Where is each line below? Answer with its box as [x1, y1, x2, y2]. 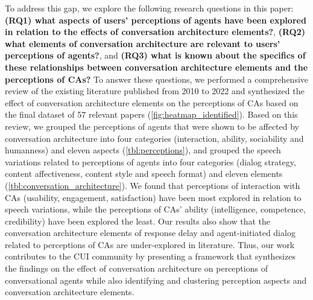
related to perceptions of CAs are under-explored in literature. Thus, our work [5, 238, 295, 251]
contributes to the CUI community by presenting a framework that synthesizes [5, 250, 296, 263]
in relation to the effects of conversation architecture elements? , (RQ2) [5, 25, 305, 38]
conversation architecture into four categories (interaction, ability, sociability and [5, 132, 304, 144]
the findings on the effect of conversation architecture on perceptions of [5, 262, 268, 275]
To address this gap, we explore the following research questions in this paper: [5, 2, 294, 14]
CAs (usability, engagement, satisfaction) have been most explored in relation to [5, 191, 302, 203]
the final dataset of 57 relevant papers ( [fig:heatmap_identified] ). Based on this [5, 108, 298, 121]
